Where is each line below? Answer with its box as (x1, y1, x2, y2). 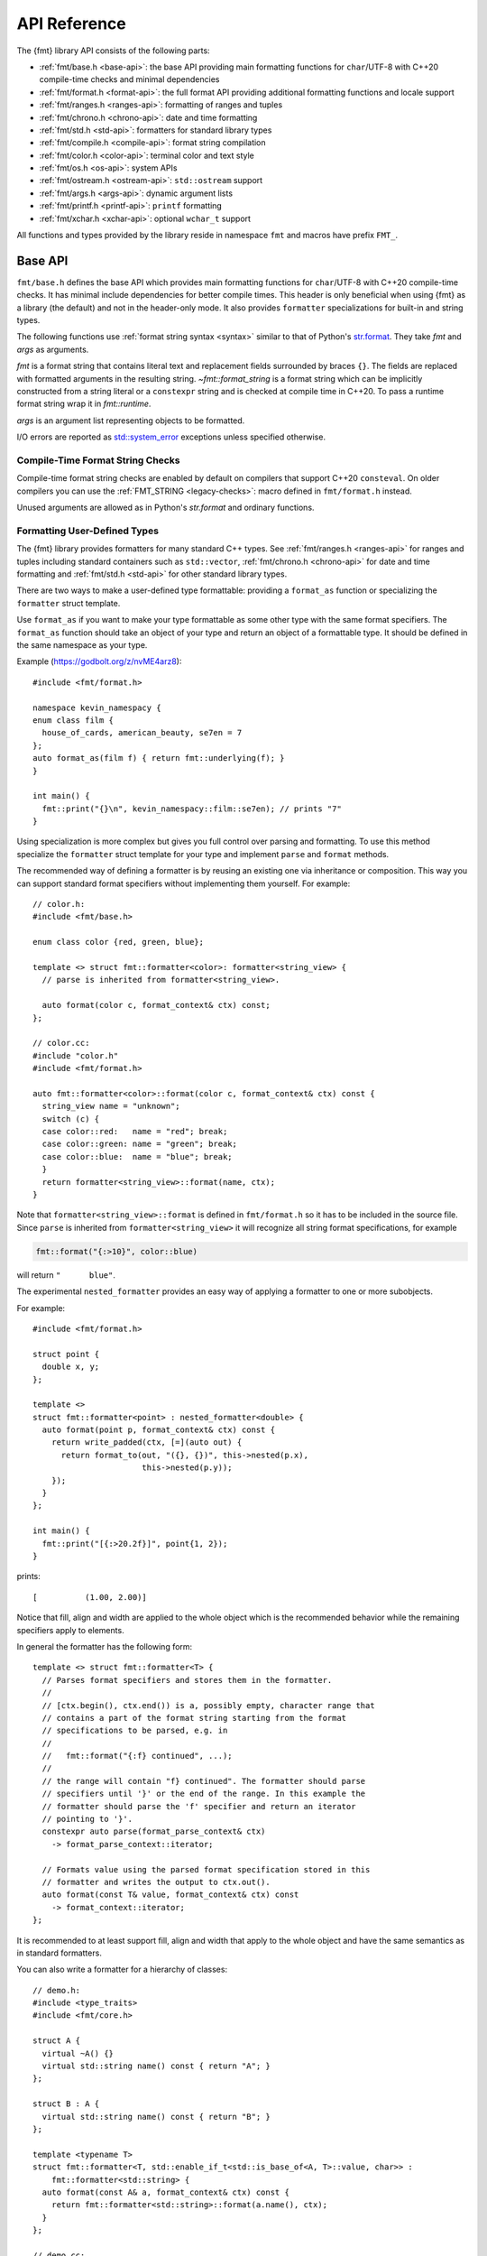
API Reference (16, 14, 126, 33)
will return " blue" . (16, 1269, 116, 1281)
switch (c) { (41, 1114, 100, 1123)
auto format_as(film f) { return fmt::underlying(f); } (32, 754, 285, 763)
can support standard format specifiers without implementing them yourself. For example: (16, 878, 351, 889)
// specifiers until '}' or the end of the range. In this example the (41, 1789, 366, 1799)
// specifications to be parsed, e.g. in (41, 1725, 228, 1736)
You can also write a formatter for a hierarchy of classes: (16, 1964, 228, 1975)
